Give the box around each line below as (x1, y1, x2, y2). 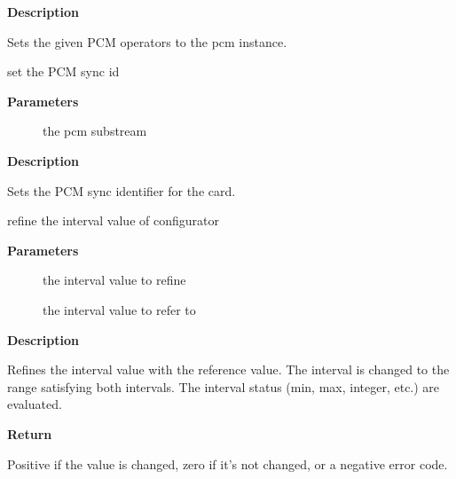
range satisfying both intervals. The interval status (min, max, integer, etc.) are (7, 377, 440, 396)
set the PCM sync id (7, 62, 120, 81)
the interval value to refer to (43, 300, 196, 318)
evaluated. (7, 395, 62, 413)
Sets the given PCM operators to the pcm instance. (7, 32, 287, 51)
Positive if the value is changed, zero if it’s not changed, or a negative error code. (7, 454, 448, 473)
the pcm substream (43, 122, 147, 140)
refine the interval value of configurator (7, 211, 219, 230)
